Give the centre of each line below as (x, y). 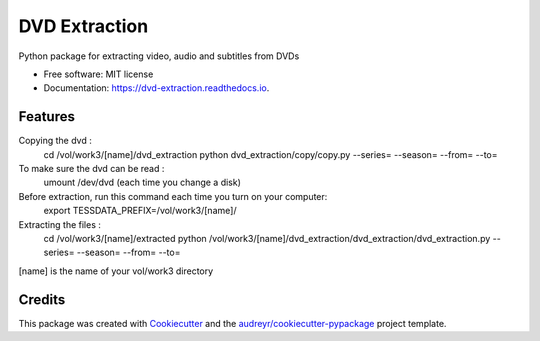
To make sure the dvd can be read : (91, 169)
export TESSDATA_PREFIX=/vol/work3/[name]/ (140, 211)
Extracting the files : (60, 224)
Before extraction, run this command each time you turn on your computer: (173, 196)
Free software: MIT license (98, 74)
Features (46, 116)
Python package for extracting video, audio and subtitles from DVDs (159, 56)
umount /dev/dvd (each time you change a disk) (142, 182)
